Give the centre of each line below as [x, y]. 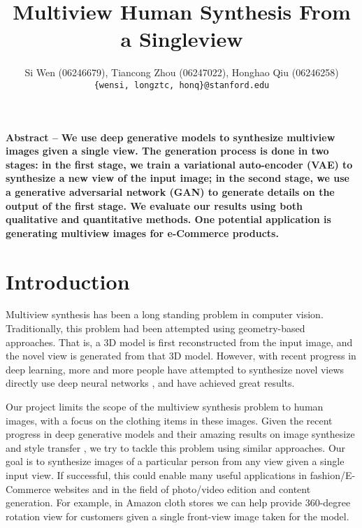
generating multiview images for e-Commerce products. [142, 233]
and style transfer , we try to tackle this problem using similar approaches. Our [176, 447]
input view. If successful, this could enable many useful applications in [156, 475]
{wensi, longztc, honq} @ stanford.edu [182, 85]
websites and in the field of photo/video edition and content [182, 488]
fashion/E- [333, 475]
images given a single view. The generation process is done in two [167, 151]
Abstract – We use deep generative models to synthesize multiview [171, 137]
